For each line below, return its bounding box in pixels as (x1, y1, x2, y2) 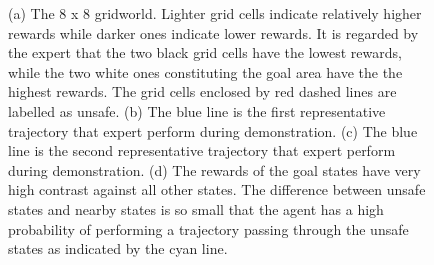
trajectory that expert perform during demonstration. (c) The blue (8, 120, 418, 141)
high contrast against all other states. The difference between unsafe (8, 179, 426, 200)
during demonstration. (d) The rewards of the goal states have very (8, 159, 421, 180)
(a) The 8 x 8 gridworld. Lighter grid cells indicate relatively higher (8, 3, 422, 23)
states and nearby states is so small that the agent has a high (8, 198, 384, 219)
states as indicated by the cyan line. (8, 238, 228, 259)
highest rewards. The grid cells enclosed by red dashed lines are (8, 81, 397, 102)
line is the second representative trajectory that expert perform (8, 140, 396, 161)
